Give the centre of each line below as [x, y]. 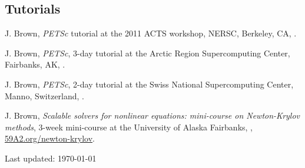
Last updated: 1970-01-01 [51, 158]
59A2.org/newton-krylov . [50, 138]
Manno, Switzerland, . [45, 95]
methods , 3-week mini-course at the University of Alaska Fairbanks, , [129, 127]
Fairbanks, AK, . [35, 64]
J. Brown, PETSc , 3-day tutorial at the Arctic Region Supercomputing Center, [147, 53]
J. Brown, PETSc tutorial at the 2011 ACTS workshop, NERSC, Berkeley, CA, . [151, 33]
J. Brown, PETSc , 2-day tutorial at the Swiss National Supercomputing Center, [149, 84]
